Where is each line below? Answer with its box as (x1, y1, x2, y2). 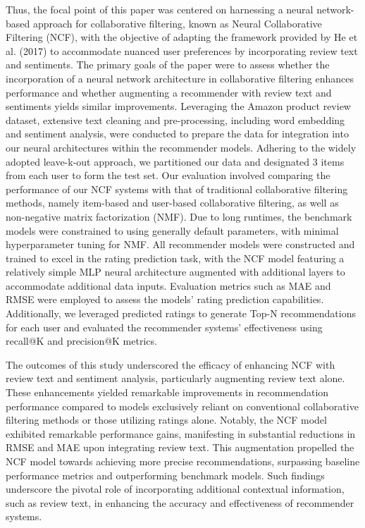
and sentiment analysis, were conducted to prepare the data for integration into (6, 126, 349, 141)
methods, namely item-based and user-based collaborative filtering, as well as (6, 195, 339, 210)
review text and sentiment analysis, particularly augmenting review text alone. (6, 371, 345, 386)
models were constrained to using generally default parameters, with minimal (6, 223, 339, 238)
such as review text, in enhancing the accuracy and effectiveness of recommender (6, 495, 354, 510)
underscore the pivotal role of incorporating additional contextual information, (6, 481, 345, 496)
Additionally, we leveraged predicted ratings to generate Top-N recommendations (6, 306, 356, 321)
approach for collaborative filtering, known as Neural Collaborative (32, 16, 322, 30)
